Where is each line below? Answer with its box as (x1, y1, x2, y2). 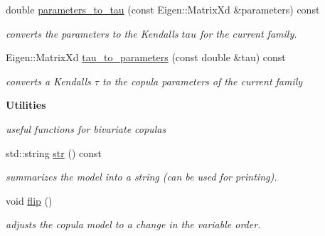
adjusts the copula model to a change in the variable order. (6, 217, 261, 232)
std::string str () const (6, 145, 102, 160)
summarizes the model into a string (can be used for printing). (6, 169, 277, 184)
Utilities (6, 97, 46, 112)
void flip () (6, 193, 53, 208)
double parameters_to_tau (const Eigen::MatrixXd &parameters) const (6, 2, 320, 16)
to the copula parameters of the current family (102, 73, 303, 88)
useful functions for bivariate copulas (6, 121, 166, 136)
